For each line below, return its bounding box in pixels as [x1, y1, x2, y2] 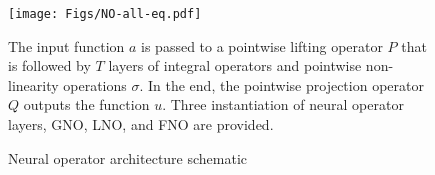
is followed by [8, 55, 91, 76]
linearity [8, 74, 59, 95]
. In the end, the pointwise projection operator [139, 74, 424, 95]
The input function [8, 35, 125, 56]
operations [63, 74, 127, 95]
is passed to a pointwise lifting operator [141, 35, 383, 56]
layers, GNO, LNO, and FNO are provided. [8, 114, 274, 135]
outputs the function [23, 94, 150, 115]
